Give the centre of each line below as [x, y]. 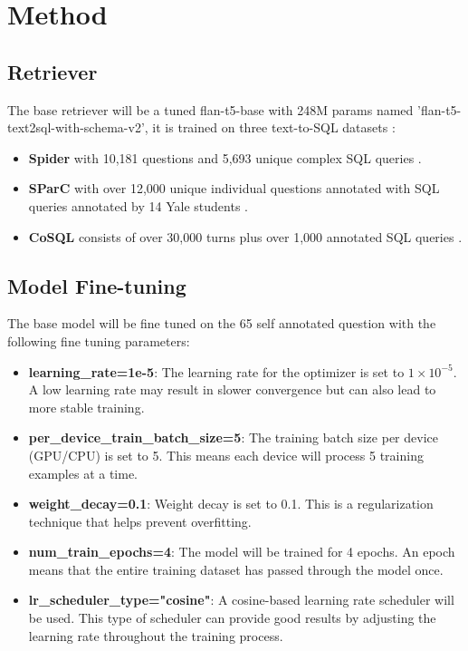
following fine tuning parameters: [99, 340]
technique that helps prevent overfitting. [140, 521]
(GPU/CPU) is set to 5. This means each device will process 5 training [226, 455]
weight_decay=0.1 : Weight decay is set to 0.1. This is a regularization [231, 504]
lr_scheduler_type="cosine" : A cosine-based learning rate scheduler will [241, 600]
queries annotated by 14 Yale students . [138, 205]
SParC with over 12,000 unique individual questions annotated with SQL [234, 188]
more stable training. [86, 407]
